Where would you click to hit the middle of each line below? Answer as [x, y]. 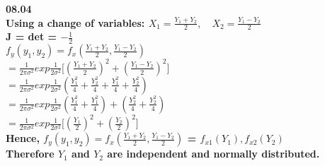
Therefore [30, 154]
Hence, [23, 138]
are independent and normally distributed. [213, 154]
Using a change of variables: [75, 22]
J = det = [32, 36]
